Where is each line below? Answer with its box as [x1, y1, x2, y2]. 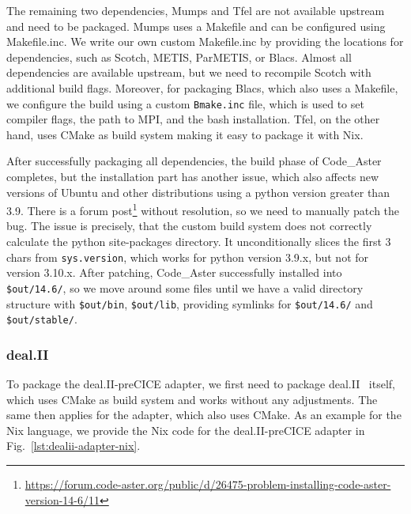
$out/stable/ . [6, 311, 77, 327]
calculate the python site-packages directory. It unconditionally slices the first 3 [6, 233, 391, 250]
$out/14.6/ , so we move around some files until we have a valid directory [6, 279, 364, 296]
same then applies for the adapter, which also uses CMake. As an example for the [6, 406, 402, 423]
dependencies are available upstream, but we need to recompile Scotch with [6, 64, 371, 81]
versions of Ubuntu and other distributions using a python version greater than [6, 183, 390, 200]
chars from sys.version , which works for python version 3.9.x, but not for [6, 248, 369, 265]
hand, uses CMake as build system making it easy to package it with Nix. [6, 126, 364, 142]
